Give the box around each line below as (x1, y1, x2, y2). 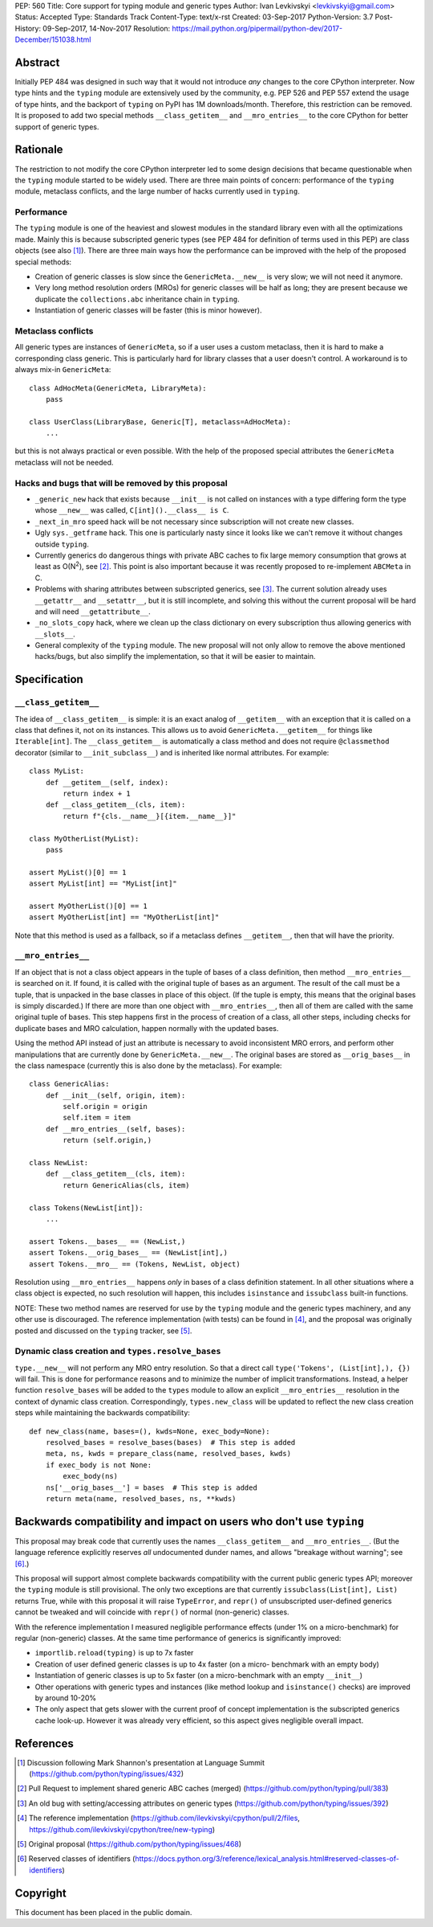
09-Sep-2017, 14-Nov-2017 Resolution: (42, 23, 171, 33)
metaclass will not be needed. (14, 457, 114, 467)
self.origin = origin (63, 1102, 148, 1111)
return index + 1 (63, 788, 132, 798)
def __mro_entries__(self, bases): (45, 1124, 186, 1133)
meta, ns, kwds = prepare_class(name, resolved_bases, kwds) (45, 1449, 292, 1459)
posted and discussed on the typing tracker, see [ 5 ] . (14, 1326, 192, 1336)
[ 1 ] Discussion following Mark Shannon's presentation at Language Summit (17, 1757, 265, 1767)
